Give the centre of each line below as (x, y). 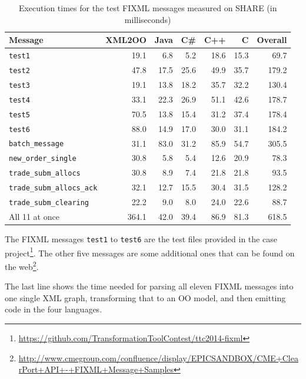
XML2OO (126, 40)
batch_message (36, 144)
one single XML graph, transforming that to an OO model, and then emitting (145, 297)
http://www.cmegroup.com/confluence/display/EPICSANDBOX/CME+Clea (158, 357)
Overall (272, 40)
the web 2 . (22, 266)
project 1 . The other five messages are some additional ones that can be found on (150, 252)
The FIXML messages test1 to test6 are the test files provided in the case (141, 239)
